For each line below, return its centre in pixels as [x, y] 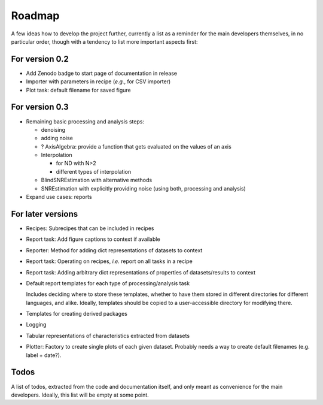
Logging [36, 325]
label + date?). [44, 355]
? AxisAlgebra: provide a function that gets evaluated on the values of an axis [136, 146]
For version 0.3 [40, 107]
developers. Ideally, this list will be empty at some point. [80, 395]
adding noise [57, 138]
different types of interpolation [94, 171]
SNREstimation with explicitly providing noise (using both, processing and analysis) [144, 188]
